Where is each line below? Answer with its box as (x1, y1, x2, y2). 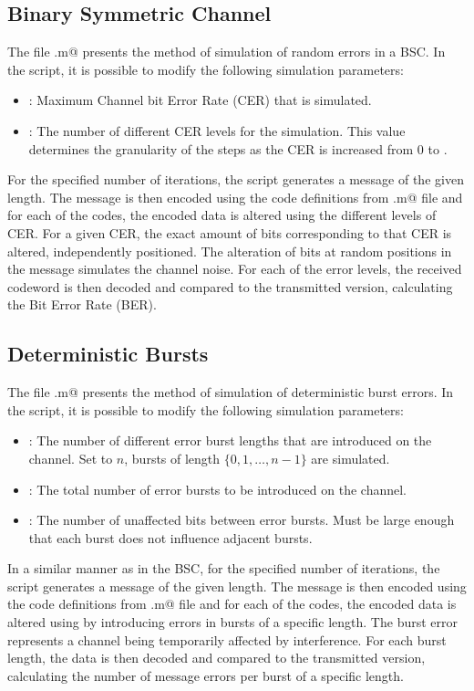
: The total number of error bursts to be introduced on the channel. (28, 479, 407, 498)
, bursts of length (124, 448, 221, 467)
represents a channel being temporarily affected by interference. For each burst (7, 630, 447, 649)
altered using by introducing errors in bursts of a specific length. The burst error (7, 612, 459, 632)
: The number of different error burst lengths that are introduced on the (28, 431, 432, 450)
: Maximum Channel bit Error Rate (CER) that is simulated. (28, 90, 372, 110)
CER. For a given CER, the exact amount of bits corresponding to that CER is (7, 223, 452, 242)
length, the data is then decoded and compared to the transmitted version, (7, 648, 426, 667)
